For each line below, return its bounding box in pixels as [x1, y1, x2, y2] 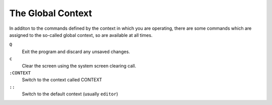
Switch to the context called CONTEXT [22, 77, 103, 83]
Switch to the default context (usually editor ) [22, 91, 118, 97]
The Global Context [9, 8, 92, 19]
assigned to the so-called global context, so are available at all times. [9, 32, 153, 38]
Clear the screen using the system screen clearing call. [22, 63, 137, 69]
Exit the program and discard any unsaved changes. [22, 48, 130, 55]
